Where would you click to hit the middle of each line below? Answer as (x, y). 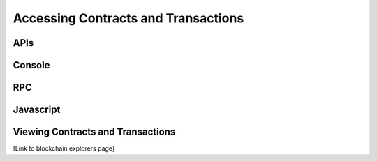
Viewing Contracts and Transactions (94, 132)
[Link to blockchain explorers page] (64, 148)
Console (31, 65)
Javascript (37, 110)
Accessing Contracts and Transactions (128, 18)
